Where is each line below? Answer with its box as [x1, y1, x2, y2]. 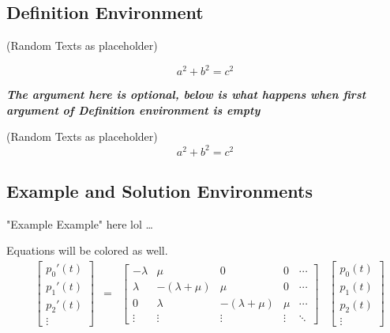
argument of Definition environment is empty [6, 101, 261, 118]
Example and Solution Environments [6, 178, 313, 202]
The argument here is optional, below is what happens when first [6, 86, 366, 103]
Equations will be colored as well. [6, 242, 168, 259]
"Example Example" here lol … [6, 215, 153, 232]
